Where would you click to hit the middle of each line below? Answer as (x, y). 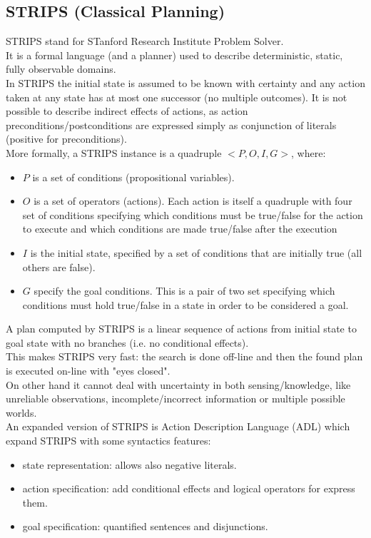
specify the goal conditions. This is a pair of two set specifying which (184, 291)
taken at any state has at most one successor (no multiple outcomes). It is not (177, 97)
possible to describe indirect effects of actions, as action (127, 111)
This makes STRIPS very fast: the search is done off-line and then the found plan (184, 356)
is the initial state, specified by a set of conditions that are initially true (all (196, 252)
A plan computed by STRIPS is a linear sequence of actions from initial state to (181, 329)
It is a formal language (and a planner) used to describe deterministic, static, (174, 55)
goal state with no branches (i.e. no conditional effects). (127, 342)
